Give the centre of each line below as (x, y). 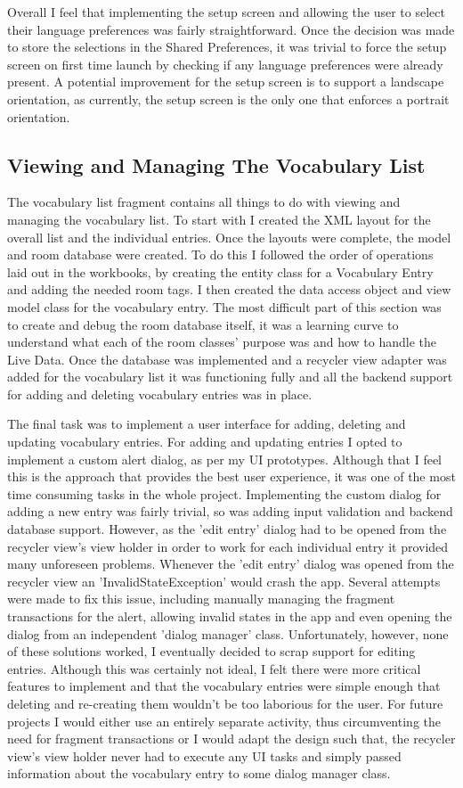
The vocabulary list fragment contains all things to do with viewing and (204, 202)
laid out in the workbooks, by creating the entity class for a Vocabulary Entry (220, 271)
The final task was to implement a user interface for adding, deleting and (207, 424)
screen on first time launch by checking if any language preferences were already (225, 64)
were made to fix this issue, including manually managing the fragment (201, 599)
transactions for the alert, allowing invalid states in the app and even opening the (230, 616)
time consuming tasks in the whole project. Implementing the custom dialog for (224, 493)
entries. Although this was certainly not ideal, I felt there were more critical (214, 668)
